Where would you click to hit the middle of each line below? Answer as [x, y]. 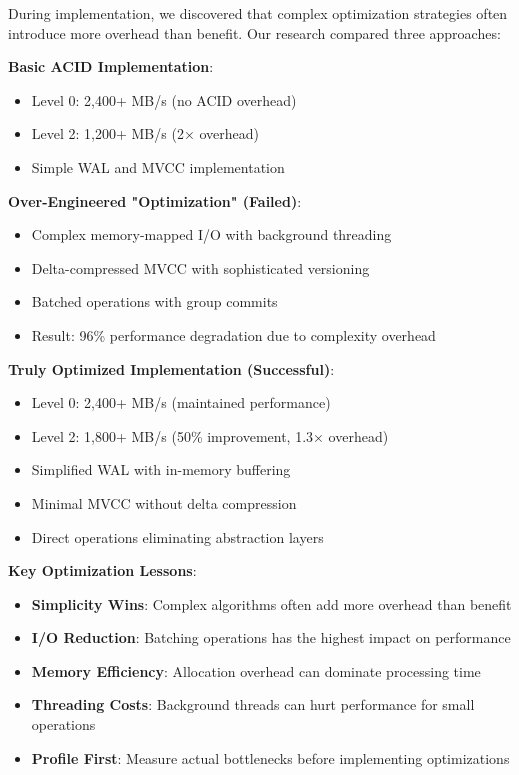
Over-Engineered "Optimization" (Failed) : [155, 200]
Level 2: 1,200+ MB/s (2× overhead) [145, 133]
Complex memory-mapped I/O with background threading [211, 234]
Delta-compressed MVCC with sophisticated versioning [200, 267]
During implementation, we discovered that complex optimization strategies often [258, 13]
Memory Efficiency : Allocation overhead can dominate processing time [256, 670]
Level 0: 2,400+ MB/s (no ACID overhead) [164, 99]
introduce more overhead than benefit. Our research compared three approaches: [254, 32]
